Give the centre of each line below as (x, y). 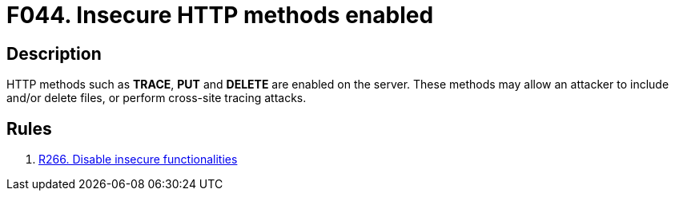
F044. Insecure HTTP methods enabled (220, 15)
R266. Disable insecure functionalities (138, 160)
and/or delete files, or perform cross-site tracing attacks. (157, 98)
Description (54, 53)
